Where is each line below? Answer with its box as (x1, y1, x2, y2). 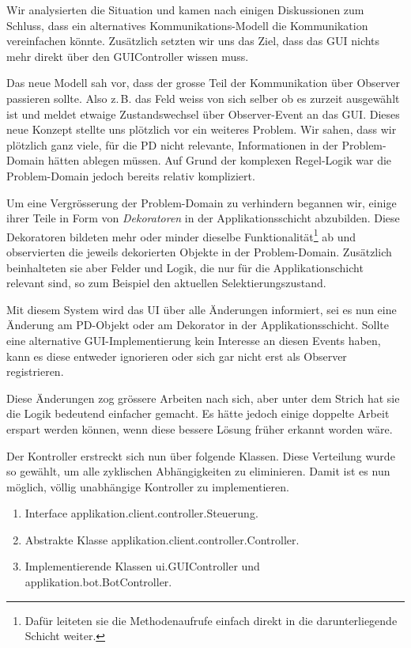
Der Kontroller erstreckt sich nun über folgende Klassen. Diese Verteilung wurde (6, 447, 395, 464)
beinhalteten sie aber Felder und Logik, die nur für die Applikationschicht (6, 259, 364, 275)
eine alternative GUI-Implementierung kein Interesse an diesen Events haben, (6, 332, 381, 348)
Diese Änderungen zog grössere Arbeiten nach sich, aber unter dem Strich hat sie (6, 389, 400, 406)
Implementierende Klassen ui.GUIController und (25, 558, 260, 574)
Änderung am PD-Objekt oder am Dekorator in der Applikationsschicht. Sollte (6, 316, 389, 333)
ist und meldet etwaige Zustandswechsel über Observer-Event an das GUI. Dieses (6, 105, 400, 122)
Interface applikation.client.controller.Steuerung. (25, 505, 258, 521)
